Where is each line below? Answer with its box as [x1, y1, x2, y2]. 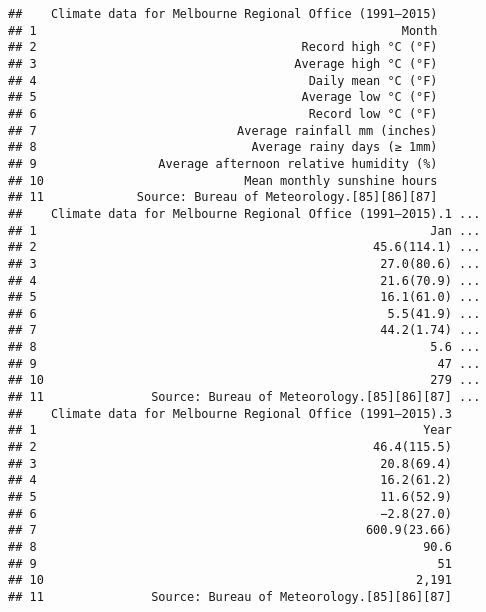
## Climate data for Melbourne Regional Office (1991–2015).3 [8, 406, 452, 421]
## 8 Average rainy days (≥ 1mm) [8, 140, 438, 155]
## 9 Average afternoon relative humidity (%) [8, 156, 438, 171]
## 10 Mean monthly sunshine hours [8, 173, 438, 188]
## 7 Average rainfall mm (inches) [8, 123, 438, 138]
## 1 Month [8, 23, 438, 38]
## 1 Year [8, 423, 452, 438]
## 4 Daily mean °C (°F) [8, 73, 438, 88]
